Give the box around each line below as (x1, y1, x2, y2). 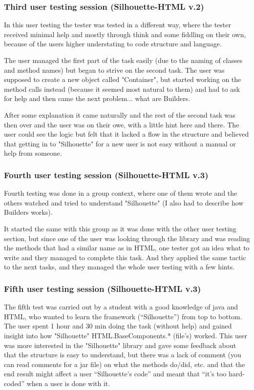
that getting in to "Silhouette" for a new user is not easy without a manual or (4, 138, 236, 148)
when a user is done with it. (26, 378, 110, 388)
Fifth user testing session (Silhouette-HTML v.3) (4, 282, 201, 294)
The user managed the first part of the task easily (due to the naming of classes (4, 55, 243, 65)
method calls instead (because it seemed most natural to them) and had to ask (4, 83, 240, 94)
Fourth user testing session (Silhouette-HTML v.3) (4, 168, 209, 181)
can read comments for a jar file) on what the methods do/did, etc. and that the (4, 359, 245, 369)
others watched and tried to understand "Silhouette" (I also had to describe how (4, 197, 244, 207)
